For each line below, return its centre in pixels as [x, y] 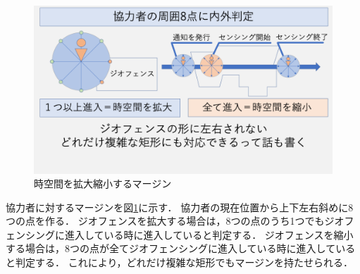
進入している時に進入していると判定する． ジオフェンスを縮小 [209, 234]
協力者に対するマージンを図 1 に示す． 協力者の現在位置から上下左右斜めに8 [180, 207]
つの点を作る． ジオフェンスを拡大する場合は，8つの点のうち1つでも [165, 221]
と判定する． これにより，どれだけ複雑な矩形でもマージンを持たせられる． [180, 262]
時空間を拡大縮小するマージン [103, 183]
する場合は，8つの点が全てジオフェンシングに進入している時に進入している [181, 248]
